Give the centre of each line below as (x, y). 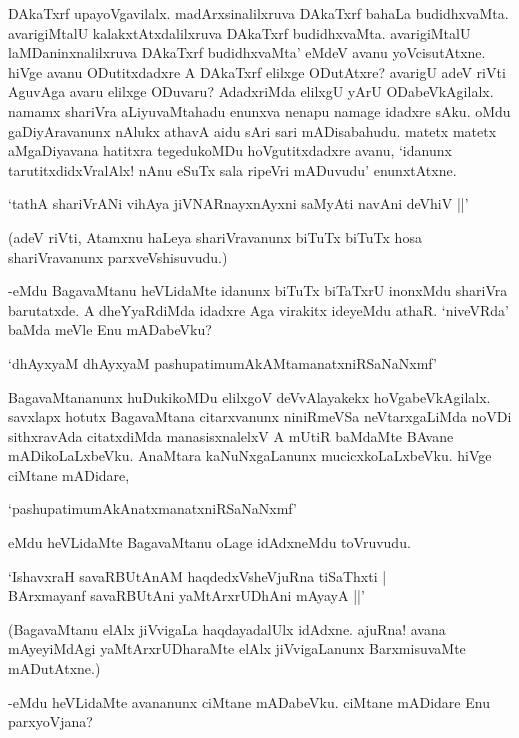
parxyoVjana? (50, 721)
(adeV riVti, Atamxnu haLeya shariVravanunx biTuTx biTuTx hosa (215, 236)
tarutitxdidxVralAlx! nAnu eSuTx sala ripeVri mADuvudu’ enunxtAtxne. (232, 169)
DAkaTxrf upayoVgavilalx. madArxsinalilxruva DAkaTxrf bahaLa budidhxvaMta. (258, 13)
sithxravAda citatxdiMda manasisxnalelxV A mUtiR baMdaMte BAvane (231, 435)
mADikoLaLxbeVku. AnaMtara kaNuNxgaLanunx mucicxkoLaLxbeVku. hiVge (250, 455)
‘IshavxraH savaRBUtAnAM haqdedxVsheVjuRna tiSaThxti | (197, 575)
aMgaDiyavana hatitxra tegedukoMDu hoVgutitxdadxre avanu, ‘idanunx (230, 150)
